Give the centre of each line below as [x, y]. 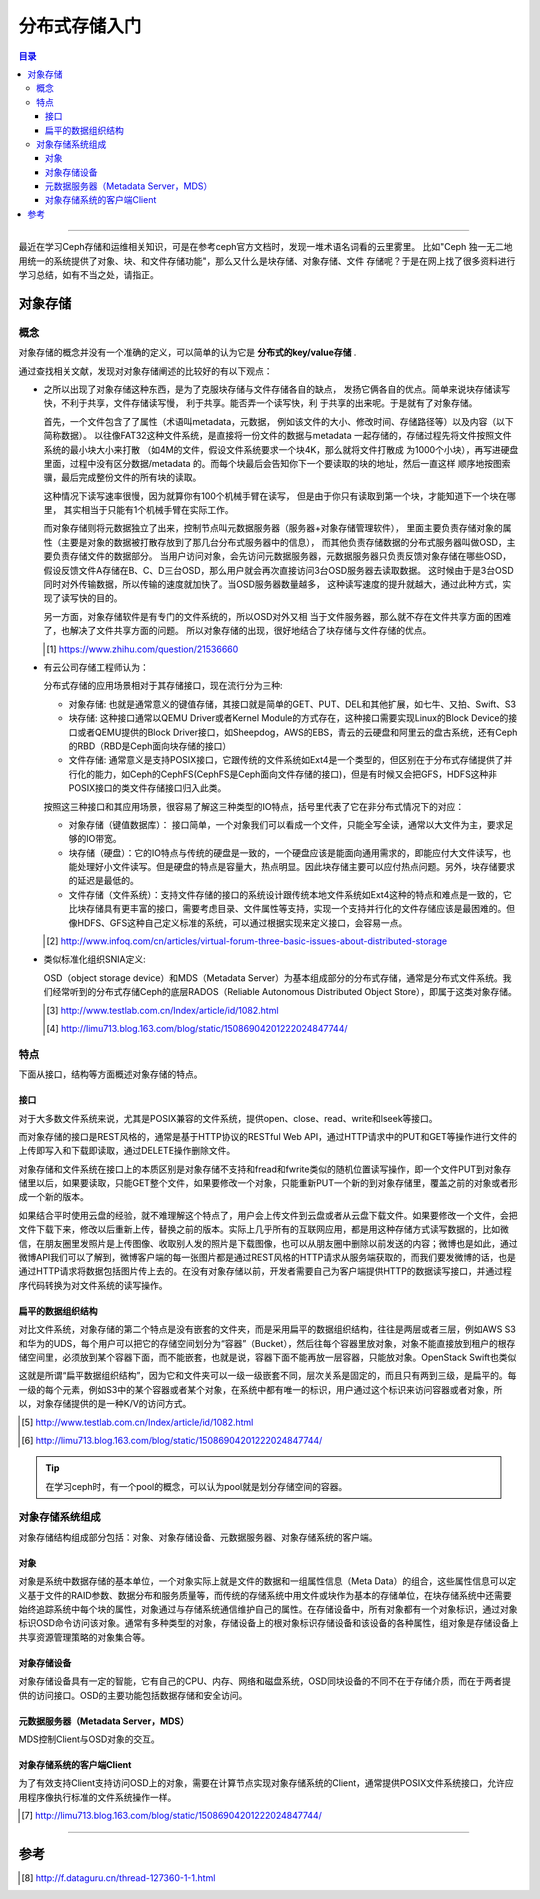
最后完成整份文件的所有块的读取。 [131, 477]
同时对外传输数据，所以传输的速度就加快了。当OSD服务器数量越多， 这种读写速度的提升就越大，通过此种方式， [273, 584]
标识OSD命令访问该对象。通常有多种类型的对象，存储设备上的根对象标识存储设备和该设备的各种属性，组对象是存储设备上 [268, 1623]
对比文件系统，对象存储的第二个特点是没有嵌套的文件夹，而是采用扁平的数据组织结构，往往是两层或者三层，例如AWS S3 [267, 1329]
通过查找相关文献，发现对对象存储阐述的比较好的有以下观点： [145, 371]
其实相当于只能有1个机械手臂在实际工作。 [148, 510]
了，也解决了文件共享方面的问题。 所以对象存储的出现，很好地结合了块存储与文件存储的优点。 [237, 631]
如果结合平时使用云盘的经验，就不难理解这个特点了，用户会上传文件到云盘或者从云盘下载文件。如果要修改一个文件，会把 [268, 1215]
